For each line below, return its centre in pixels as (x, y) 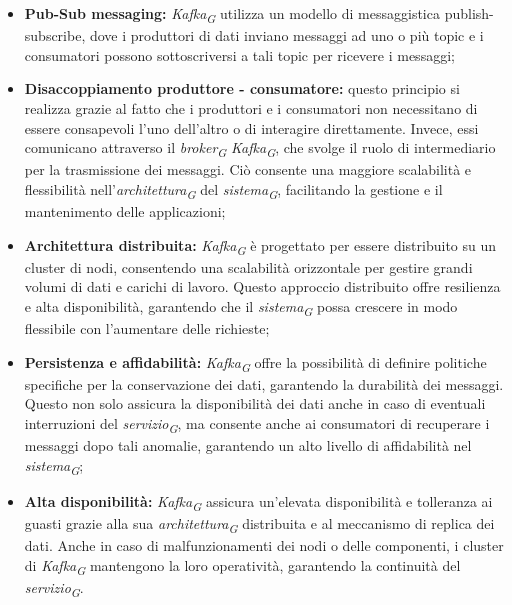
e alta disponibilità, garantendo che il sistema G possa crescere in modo (241, 307)
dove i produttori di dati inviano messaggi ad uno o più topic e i (286, 35)
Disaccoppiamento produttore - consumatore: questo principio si (242, 88)
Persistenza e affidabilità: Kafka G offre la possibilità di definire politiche (255, 363)
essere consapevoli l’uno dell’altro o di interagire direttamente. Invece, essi (251, 127)
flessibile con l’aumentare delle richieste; (147, 327)
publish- (469, 13)
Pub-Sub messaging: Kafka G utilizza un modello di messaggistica (232, 14)
